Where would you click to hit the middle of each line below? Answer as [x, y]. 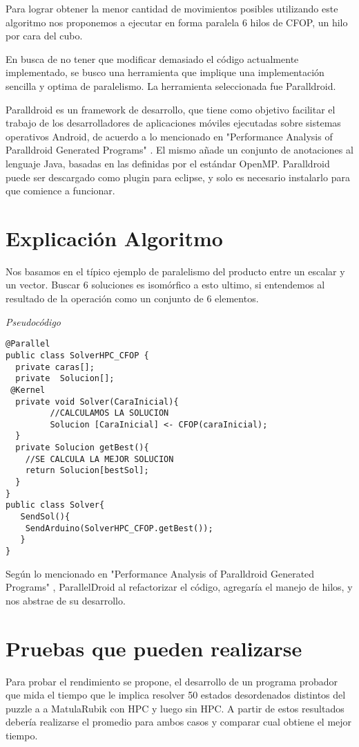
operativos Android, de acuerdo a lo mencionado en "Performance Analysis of [169, 136]
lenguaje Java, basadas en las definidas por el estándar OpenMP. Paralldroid [168, 163]
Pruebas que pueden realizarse [154, 648]
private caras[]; [55, 367]
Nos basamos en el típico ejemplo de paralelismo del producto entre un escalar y [175, 271]
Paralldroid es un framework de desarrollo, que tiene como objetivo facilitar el [171, 109]
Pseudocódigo [33, 321]
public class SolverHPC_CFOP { [77, 355]
